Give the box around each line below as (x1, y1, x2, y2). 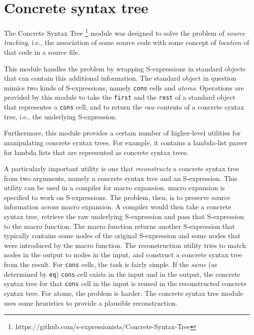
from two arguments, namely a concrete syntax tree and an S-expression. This (4, 173, 237, 183)
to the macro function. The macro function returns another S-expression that (4, 221, 235, 231)
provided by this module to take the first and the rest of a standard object (4, 92, 235, 102)
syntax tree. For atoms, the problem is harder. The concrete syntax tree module (4, 288, 243, 298)
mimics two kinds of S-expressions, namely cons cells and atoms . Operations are (4, 82, 244, 92)
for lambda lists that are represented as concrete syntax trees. (4, 147, 189, 157)
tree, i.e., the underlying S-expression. (4, 111, 117, 121)
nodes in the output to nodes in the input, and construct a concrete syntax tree (4, 249, 242, 260)
